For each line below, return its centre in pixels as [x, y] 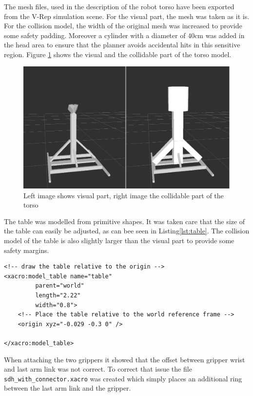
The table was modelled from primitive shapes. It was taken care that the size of [124, 221]
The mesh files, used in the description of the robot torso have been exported [119, 6]
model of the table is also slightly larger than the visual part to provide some [119, 240]
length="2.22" [58, 295]
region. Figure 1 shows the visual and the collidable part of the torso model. [118, 54]
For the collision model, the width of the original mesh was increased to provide [123, 26]
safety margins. [27, 250]
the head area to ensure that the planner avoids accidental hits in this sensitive [122, 45]
